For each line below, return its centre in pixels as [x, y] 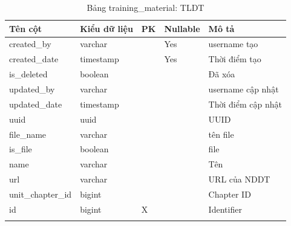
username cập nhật [244, 89]
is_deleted [28, 74]
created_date [34, 59]
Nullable [182, 28]
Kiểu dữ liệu [106, 28]
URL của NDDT [239, 179]
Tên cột [26, 28]
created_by [30, 44]
